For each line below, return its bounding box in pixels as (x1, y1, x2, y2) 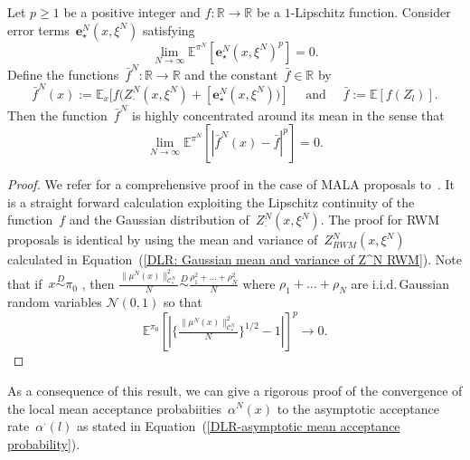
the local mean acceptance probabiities (7, 398, 221, 417)
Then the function (7, 105, 108, 124)
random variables (7, 292, 102, 311)
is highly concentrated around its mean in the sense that (132, 105, 445, 124)
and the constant (184, 64, 278, 83)
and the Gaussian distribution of (69, 210, 249, 229)
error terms (7, 20, 70, 39)
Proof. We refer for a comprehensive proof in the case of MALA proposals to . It (7, 175, 455, 194)
